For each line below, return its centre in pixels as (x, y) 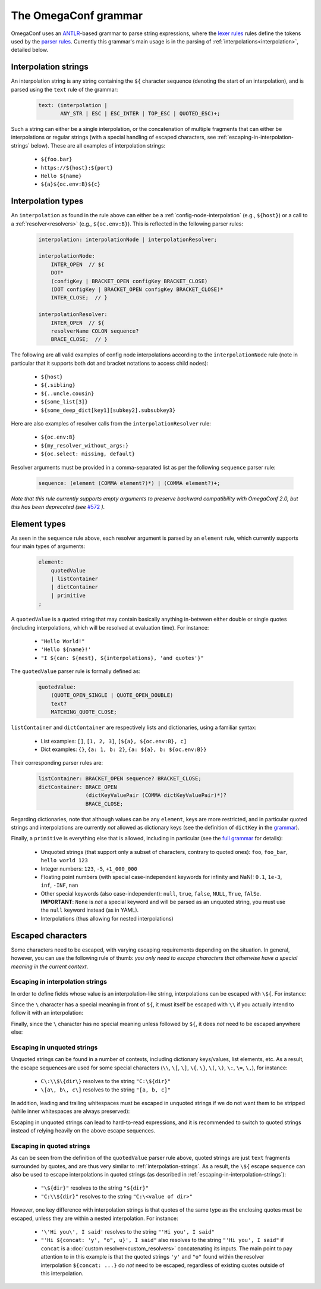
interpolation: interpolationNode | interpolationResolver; (128, 239)
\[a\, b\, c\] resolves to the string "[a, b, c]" (106, 1090)
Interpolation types (47, 201)
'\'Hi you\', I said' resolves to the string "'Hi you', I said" (128, 1232)
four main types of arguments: (48, 546)
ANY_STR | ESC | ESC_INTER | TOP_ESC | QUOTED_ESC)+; (140, 113)
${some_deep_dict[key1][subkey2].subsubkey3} (108, 410)
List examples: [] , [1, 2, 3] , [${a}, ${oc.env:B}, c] (114, 741)
